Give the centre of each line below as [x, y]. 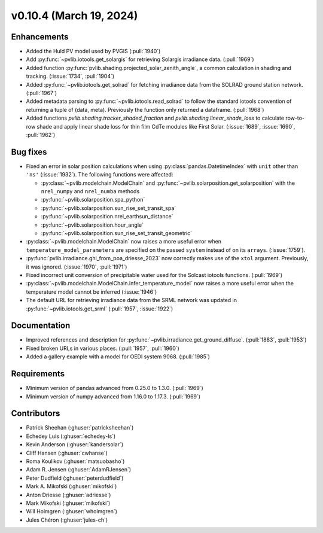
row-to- [295, 118]
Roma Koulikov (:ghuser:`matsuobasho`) [75, 461]
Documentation [41, 326]
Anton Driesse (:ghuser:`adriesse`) [68, 495]
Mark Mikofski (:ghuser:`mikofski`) [68, 503]
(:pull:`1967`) [41, 93]
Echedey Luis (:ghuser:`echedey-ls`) [71, 436]
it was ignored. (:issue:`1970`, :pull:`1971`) [77, 267]
